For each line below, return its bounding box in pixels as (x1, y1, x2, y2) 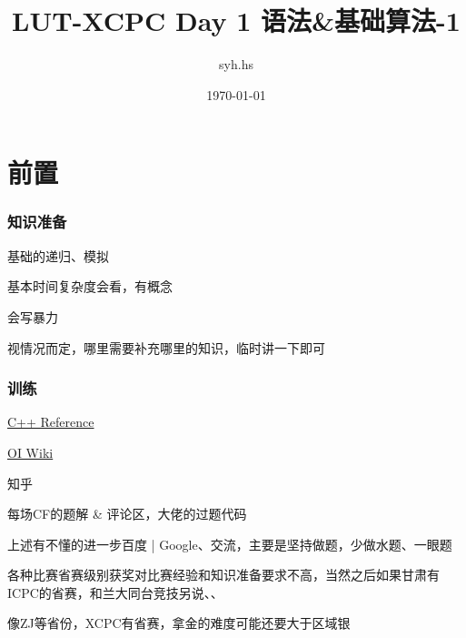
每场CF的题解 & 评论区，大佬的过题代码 (7, 504, 247, 523)
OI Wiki (7, 442, 54, 461)
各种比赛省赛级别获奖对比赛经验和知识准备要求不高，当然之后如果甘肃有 (7, 565, 440, 584)
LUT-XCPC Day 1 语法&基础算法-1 (12, 2, 461, 39)
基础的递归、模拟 (7, 246, 109, 265)
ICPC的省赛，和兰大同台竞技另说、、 (7, 582, 223, 602)
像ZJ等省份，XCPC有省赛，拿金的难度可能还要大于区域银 (7, 613, 351, 633)
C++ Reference (7, 412, 94, 431)
